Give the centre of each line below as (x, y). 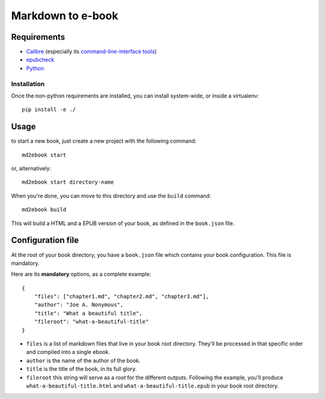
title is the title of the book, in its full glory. (82, 369)
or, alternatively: (31, 169)
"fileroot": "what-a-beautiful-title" (91, 322)
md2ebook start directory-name (68, 182)
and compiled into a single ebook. (68, 352)
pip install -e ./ (49, 110)
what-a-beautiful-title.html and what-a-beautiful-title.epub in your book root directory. (153, 386)
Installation (28, 84)
